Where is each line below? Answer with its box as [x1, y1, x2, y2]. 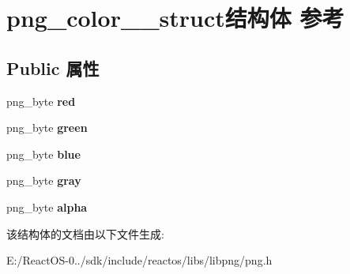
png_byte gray [6, 172, 81, 189]
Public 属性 [6, 55, 100, 80]
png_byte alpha [6, 198, 88, 215]
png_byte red [6, 92, 76, 109]
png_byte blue [6, 145, 81, 162]
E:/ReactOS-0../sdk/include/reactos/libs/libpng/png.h [6, 252, 273, 268]
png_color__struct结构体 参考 [6, 2, 344, 34]
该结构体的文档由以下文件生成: [6, 225, 164, 242]
